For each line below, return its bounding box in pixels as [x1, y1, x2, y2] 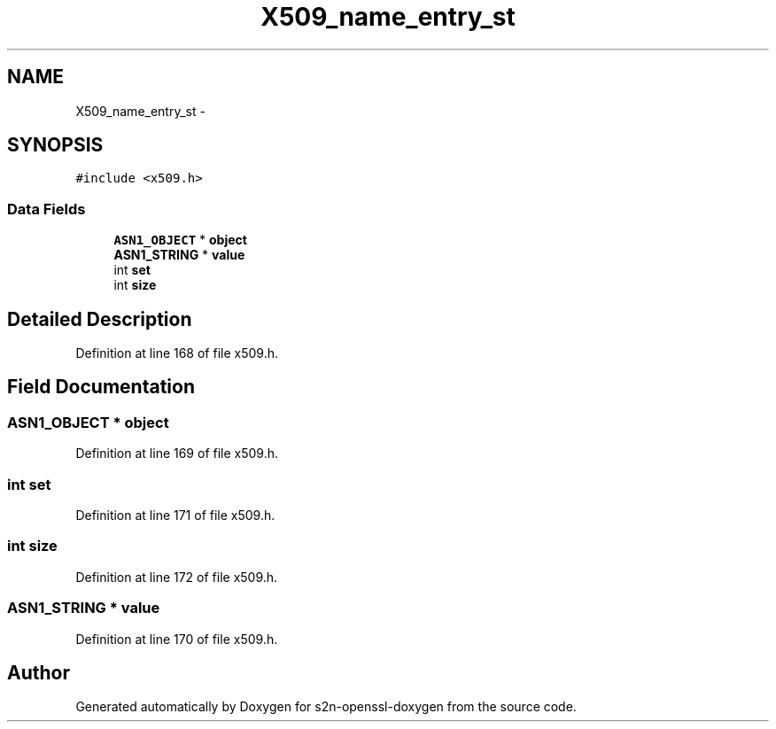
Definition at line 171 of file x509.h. [75, 508, 275, 523]
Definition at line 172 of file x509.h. [75, 569, 278, 585]
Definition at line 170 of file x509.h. [75, 631, 278, 647]
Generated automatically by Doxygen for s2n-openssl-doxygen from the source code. [75, 699, 577, 715]
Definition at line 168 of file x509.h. [75, 345, 278, 361]
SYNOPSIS [7, 134, 104, 157]
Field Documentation [7, 376, 195, 399]
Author [7, 661, 70, 684]
